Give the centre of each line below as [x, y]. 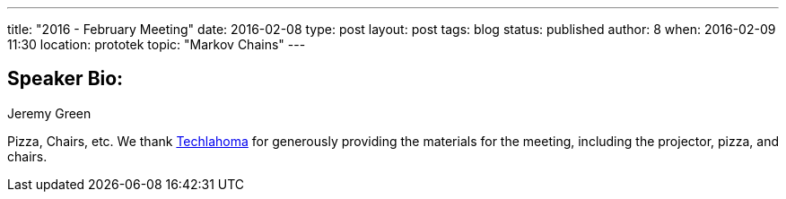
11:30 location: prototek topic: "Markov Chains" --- [157, 44]
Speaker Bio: [65, 79]
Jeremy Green [49, 113]
